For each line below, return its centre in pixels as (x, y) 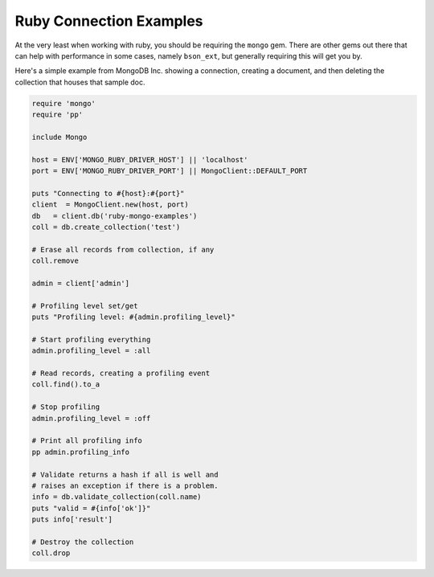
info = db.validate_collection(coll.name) (117, 497)
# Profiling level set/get (85, 306)
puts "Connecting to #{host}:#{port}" (108, 193)
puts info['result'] (72, 520)
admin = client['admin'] (81, 283)
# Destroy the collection (83, 542)
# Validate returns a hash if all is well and (125, 475)
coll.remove (55, 261)
